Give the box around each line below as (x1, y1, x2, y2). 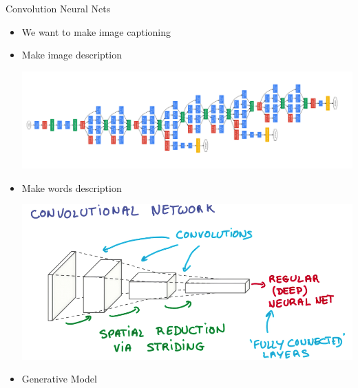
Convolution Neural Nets (6, 1, 111, 15)
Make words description (21, 180, 122, 195)
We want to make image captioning (21, 24, 171, 39)
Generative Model (21, 371, 97, 386)
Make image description (21, 47, 122, 62)
